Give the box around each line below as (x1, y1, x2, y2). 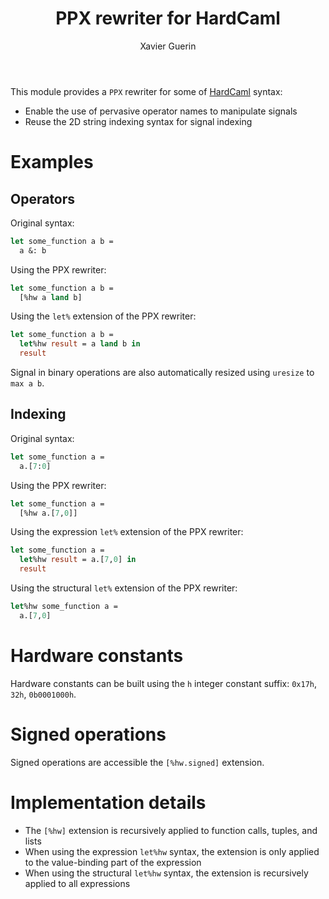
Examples (10, 151, 94, 174)
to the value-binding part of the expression (24, 856, 202, 868)
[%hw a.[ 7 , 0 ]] (19, 508, 78, 518)
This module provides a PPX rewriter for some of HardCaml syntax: (10, 85, 283, 97)
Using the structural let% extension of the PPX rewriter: (10, 582, 238, 594)
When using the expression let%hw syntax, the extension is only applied (24, 845, 320, 857)
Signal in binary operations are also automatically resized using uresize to (10, 367, 315, 379)
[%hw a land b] (19, 292, 83, 302)
